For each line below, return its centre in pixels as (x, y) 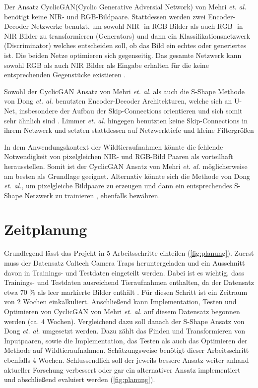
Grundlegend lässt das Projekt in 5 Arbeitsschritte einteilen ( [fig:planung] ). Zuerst (129, 253)
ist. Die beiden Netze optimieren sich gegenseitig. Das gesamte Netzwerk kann (123, 55)
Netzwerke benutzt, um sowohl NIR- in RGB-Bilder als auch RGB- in (137, 26)
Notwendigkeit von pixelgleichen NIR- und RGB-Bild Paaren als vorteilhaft (119, 156)
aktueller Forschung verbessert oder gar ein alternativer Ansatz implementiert (122, 369)
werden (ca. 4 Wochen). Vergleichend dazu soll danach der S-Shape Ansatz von (124, 321)
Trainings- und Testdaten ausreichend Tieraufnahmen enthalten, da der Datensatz (129, 282)
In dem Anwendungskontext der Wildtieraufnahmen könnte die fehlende (114, 146)
